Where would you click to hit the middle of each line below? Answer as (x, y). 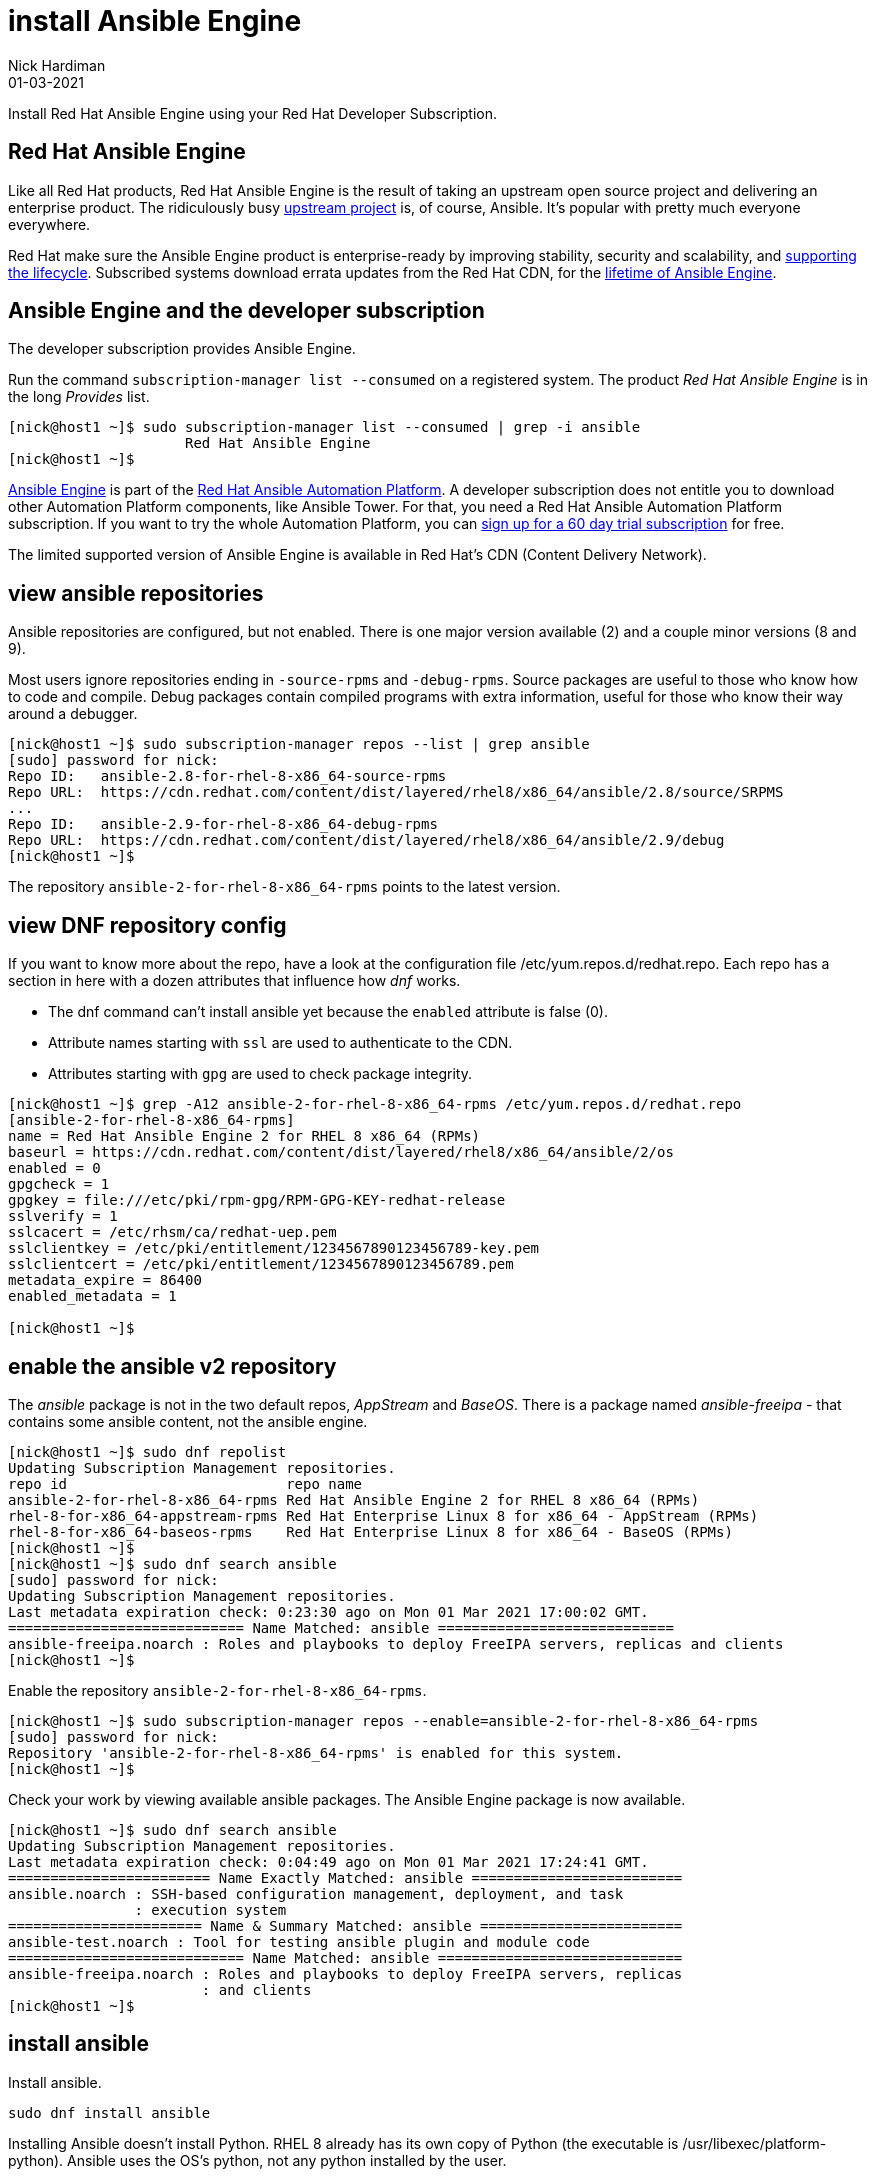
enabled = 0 (54, 1168)
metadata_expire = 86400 (105, 1280)
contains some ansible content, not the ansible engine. (188, 1421)
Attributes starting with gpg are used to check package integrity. (260, 1074)
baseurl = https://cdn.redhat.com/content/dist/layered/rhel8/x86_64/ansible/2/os (341, 1152)
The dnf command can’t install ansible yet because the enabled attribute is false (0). (328, 1012)
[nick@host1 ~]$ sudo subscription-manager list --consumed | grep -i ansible (324, 427)
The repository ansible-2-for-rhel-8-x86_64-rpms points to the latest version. (284, 887)
